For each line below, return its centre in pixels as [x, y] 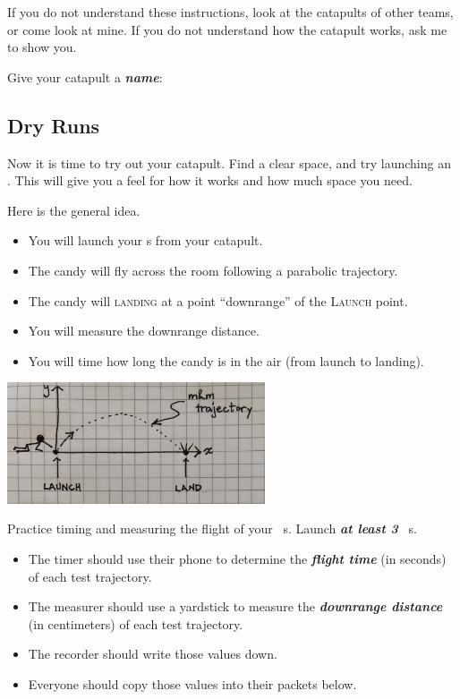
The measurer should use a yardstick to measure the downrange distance [235, 606]
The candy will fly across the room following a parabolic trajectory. [213, 270]
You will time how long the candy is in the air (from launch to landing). [226, 360]
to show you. [42, 47]
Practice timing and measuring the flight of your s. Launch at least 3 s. [212, 529]
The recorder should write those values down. [153, 654]
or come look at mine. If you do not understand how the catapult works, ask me [227, 29]
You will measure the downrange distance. [144, 331]
